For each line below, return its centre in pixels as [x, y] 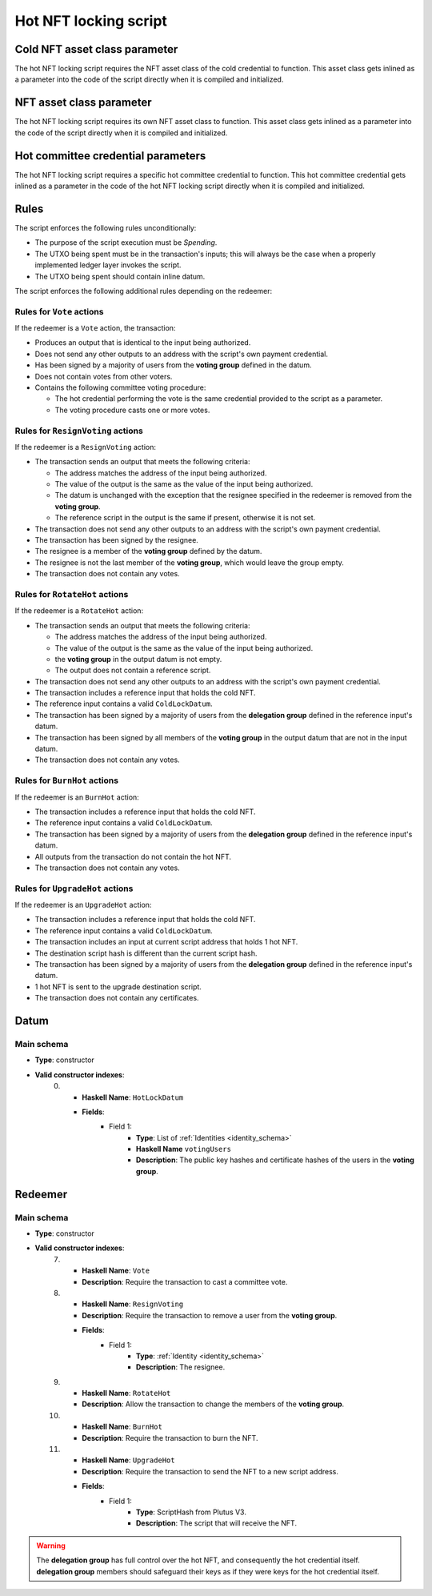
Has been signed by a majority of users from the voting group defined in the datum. [173, 365]
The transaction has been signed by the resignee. [117, 540]
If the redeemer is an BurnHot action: [77, 797]
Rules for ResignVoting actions [79, 431]
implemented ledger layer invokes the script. [108, 265]
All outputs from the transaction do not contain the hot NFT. [133, 856]
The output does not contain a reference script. [133, 670]
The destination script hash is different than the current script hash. [146, 953]
